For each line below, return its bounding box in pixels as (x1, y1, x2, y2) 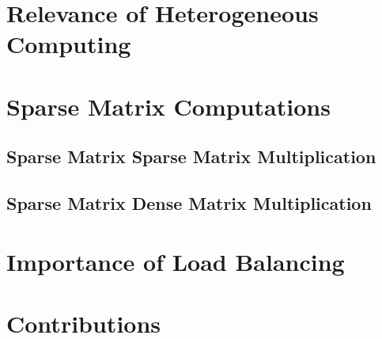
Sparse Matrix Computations (6, 90, 331, 122)
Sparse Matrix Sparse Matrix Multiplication (6, 144, 376, 169)
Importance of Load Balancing (6, 245, 345, 277)
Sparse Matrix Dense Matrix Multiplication (6, 191, 372, 215)
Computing (6, 28, 131, 60)
